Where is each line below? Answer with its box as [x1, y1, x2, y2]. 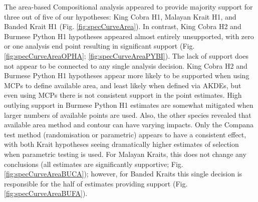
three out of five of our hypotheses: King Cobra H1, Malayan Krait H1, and [4, 11, 236, 22]
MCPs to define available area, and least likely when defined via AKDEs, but [4, 80, 241, 90]
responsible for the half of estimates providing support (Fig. [4, 178, 188, 188]
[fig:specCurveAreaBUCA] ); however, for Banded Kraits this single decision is [4, 168, 242, 179]
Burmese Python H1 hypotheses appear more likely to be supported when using [4, 70, 249, 81]
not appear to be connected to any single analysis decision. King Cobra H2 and [4, 60, 247, 71]
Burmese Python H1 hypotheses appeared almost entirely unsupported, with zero [4, 31, 254, 41]
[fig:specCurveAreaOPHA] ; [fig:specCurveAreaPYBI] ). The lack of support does [4, 50, 249, 61]
